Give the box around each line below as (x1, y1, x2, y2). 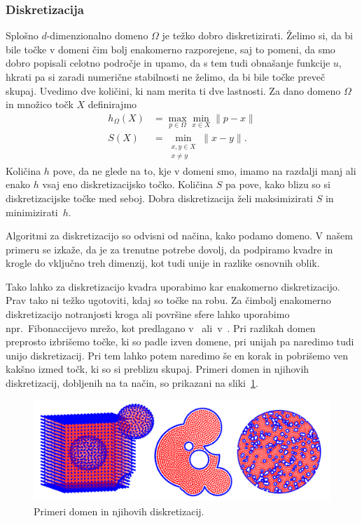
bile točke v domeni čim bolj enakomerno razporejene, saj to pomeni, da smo (6, 41, 335, 56)
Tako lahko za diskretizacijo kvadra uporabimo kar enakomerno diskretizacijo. (6, 279, 340, 293)
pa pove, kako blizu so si (225, 177, 330, 192)
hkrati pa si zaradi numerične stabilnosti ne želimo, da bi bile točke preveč (6, 69, 326, 84)
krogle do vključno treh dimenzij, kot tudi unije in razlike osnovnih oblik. (6, 256, 320, 270)
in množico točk (6, 97, 74, 112)
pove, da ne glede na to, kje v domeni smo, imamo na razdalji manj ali (53, 163, 356, 178)
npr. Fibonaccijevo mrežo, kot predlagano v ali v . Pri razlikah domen (6, 320, 316, 335)
